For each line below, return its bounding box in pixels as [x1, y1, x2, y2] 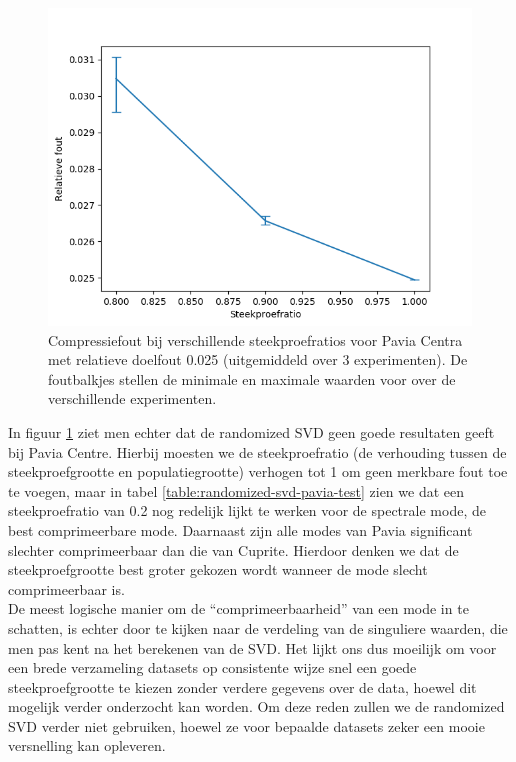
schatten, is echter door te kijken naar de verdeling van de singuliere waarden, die [8, 617, 508, 638]
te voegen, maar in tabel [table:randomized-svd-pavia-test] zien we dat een [8, 480, 464, 501]
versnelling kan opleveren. [8, 735, 166, 756]
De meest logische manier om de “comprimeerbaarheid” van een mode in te [8, 598, 469, 619]
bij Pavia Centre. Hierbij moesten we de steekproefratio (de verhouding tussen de [8, 441, 507, 462]
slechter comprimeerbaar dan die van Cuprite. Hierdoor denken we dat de [8, 539, 459, 560]
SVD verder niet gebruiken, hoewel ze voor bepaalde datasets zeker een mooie [8, 715, 485, 736]
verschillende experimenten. [48, 388, 217, 409]
